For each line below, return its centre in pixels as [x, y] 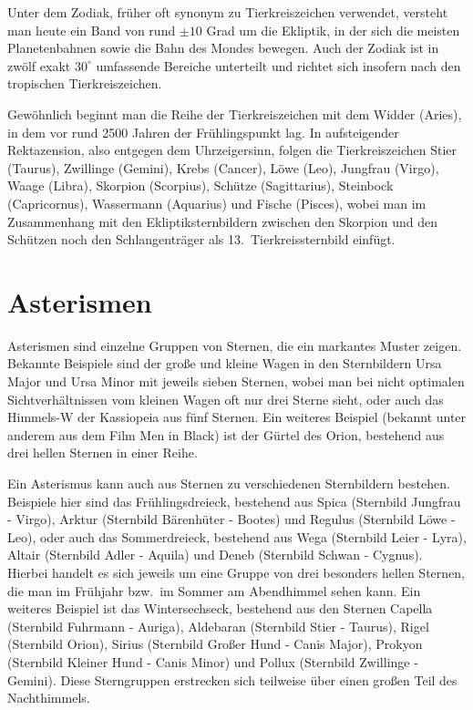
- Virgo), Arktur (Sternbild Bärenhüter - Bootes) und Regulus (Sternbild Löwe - [231, 519]
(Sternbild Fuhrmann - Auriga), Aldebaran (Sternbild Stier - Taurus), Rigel [218, 626]
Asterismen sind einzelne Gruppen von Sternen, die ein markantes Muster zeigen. [235, 345]
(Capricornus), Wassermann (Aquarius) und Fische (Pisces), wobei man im [217, 203]
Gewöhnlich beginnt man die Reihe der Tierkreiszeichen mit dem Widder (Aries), [235, 113]
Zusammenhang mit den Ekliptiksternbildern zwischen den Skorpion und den [222, 221]
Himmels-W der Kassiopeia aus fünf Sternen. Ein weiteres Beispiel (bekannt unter [237, 417]
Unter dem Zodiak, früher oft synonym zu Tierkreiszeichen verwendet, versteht [228, 12]
